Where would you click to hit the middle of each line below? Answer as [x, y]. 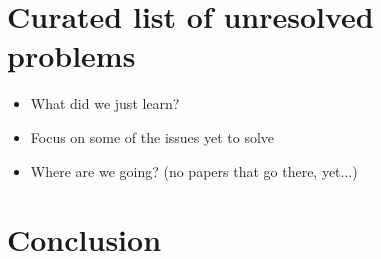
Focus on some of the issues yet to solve [152, 136]
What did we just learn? [105, 103]
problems [71, 55]
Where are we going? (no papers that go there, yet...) [194, 170]
